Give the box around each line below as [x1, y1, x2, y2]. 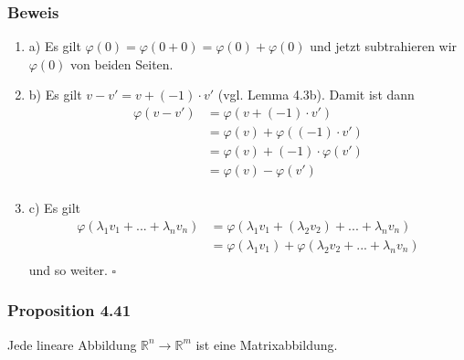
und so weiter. [28, 259, 108, 279]
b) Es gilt [28, 85, 82, 104]
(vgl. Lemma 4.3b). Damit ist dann [217, 85, 415, 104]
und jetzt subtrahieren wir [310, 37, 458, 56]
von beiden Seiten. [70, 54, 174, 73]
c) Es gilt [28, 198, 81, 217]
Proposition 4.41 [7, 299, 132, 322]
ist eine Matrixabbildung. [195, 334, 338, 354]
